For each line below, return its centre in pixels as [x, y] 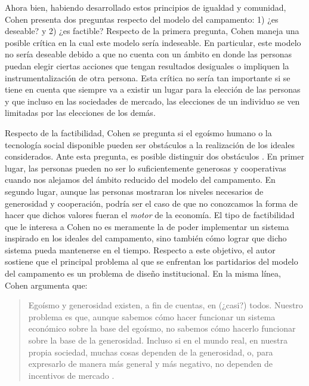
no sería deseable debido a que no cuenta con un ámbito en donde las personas [149, 54]
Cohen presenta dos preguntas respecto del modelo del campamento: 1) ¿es [142, 19]
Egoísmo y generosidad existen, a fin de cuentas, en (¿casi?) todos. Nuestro [166, 305]
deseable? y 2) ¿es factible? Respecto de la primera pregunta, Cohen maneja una [152, 31]
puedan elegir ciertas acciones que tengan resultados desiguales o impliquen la [147, 65]
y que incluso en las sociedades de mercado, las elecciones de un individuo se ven [152, 101]
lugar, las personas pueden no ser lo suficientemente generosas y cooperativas [146, 168]
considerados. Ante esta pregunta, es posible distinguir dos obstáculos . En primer [154, 156]
